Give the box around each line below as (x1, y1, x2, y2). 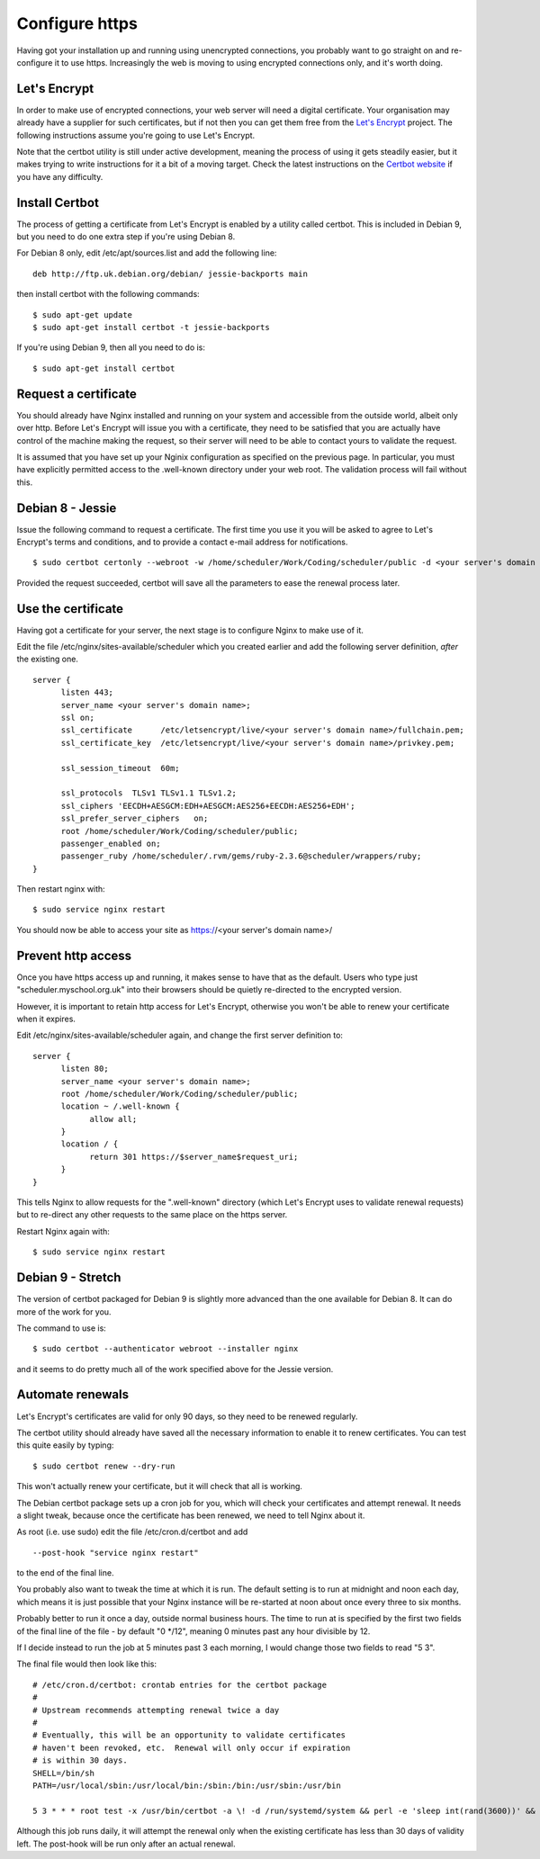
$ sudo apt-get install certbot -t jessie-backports (32, 322, 270, 333)
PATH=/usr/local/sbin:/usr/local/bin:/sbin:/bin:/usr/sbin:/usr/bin (32, 1780, 341, 1791)
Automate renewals (16, 1387, 130, 1403)
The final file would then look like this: (16, 1658, 157, 1669)
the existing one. (16, 653, 78, 665)
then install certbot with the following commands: (16, 289, 200, 300)
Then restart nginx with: (16, 884, 105, 894)
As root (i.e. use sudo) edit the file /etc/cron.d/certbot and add (16, 1526, 248, 1538)
